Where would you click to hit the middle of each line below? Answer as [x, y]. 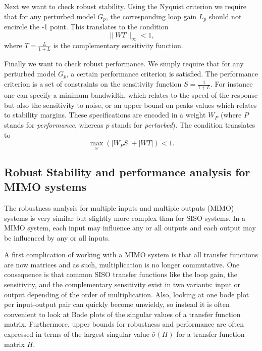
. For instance [231, 84]
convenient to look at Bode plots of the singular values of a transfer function [122, 314]
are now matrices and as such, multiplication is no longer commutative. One [122, 264]
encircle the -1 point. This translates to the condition [86, 27]
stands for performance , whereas [54, 124]
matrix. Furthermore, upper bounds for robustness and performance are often [124, 324]
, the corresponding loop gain [151, 16]
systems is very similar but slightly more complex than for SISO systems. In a [125, 218]
